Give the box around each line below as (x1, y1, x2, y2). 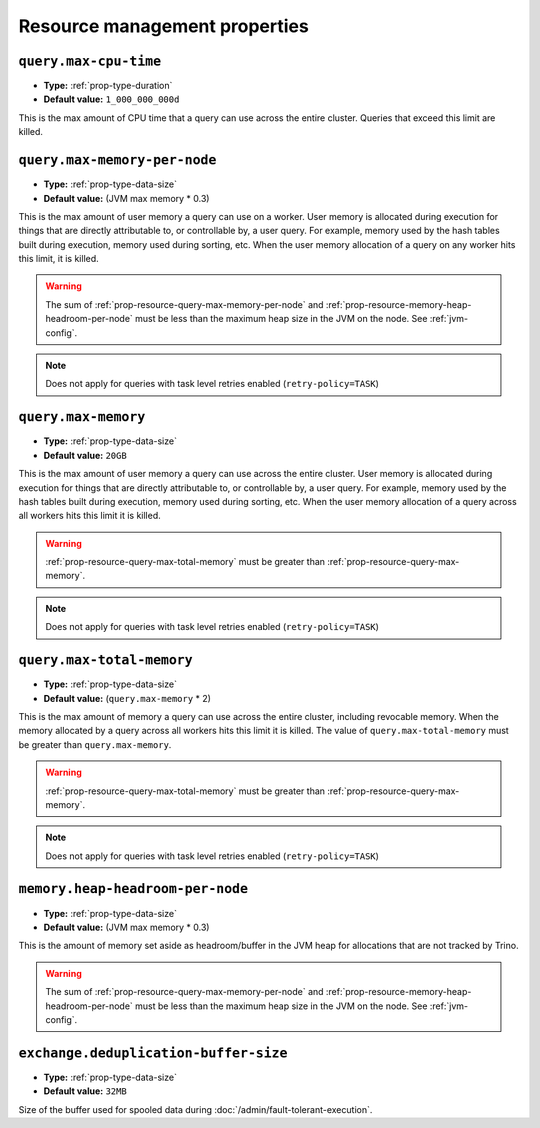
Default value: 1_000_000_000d (43, 93, 180, 105)
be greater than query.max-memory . (18, 738, 172, 750)
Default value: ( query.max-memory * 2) (43, 692, 212, 704)
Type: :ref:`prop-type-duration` (43, 80, 173, 92)
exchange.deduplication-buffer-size (18, 1045, 288, 1061)
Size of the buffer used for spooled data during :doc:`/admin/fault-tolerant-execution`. (18, 1103, 373, 1115)
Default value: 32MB (43, 1085, 127, 1097)
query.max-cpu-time (18, 53, 162, 69)
